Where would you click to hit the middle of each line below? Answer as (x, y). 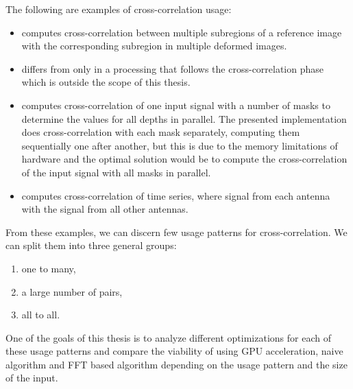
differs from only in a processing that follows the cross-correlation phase (173, 68)
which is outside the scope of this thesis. (106, 82)
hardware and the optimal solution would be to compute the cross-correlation (184, 159)
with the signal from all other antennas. (105, 209)
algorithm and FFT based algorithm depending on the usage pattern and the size (176, 364)
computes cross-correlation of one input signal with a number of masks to (176, 105)
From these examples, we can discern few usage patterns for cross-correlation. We (176, 232)
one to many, (49, 268)
